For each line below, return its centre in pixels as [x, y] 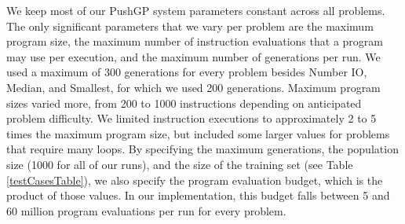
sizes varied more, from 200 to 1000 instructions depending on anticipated [184, 103]
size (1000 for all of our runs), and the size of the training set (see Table [180, 164]
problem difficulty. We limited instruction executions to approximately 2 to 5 [192, 118]
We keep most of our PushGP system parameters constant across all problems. [196, 10]
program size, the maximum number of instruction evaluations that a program [195, 41]
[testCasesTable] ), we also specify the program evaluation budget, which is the [195, 180]
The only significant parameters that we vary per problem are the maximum [190, 26]
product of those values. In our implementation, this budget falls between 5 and [198, 195]
